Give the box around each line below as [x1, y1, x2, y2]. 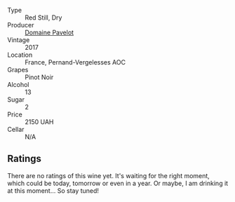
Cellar [7, 126, 25, 133]
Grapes [7, 66, 29, 74]
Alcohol [7, 81, 29, 88]
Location [7, 50, 33, 59]
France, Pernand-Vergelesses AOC [25, 58, 126, 66]
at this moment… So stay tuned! [7, 186, 100, 195]
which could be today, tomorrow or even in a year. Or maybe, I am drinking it [7, 179, 229, 187]
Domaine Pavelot [25, 28, 74, 36]
